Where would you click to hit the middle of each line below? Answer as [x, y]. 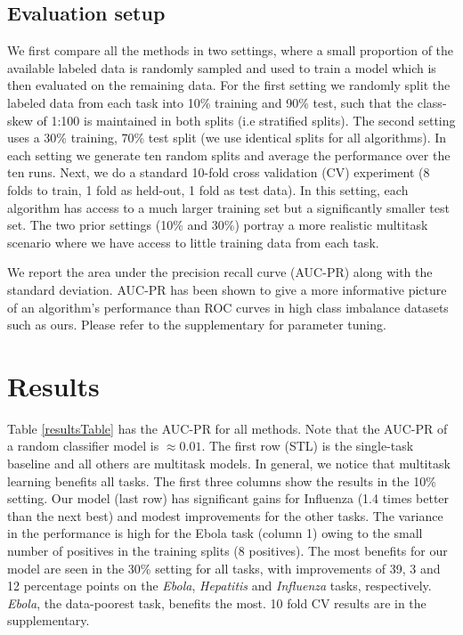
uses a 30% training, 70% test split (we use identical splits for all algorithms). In [227, 138]
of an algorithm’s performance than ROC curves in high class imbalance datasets [228, 307]
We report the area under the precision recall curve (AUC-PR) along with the [220, 272]
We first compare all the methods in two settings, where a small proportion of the [231, 50]
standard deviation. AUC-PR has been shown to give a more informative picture [227, 289]
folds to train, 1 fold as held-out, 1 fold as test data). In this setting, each [208, 189]
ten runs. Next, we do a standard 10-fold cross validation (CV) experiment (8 [219, 172]
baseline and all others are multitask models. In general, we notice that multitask [229, 464]
